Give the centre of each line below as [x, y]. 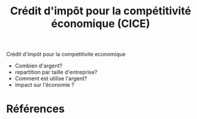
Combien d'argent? [39, 66]
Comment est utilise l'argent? [51, 78]
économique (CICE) [101, 24]
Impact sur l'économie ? [45, 85]
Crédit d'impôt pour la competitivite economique [66, 54]
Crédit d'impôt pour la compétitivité [101, 11]
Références [35, 109]
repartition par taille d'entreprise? [56, 72]
